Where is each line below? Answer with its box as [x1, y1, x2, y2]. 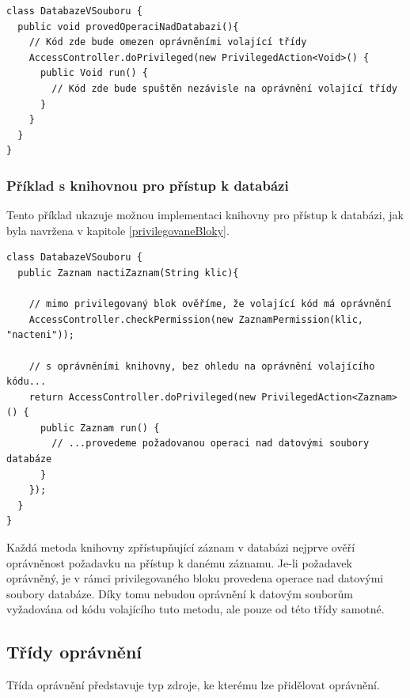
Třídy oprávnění [6, 639, 142, 664]
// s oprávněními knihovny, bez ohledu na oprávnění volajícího [28, 360, 375, 372]
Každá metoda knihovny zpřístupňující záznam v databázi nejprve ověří [6, 539, 355, 556]
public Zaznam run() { [40, 422, 160, 434]
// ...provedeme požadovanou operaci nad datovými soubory [51, 438, 370, 450]
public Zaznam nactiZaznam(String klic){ [17, 267, 239, 279]
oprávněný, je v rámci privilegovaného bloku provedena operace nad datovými [6, 570, 384, 586]
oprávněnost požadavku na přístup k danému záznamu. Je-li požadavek [6, 554, 352, 571]
